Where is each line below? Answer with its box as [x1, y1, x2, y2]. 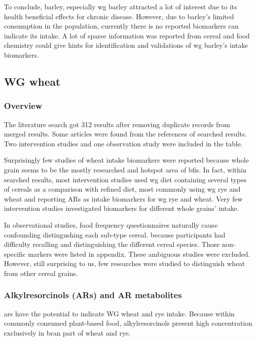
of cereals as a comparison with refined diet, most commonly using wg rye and [4, 184, 241, 194]
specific [4, 248, 26, 259]
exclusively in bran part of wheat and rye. [4, 327, 131, 338]
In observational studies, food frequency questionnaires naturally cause [4, 219, 218, 230]
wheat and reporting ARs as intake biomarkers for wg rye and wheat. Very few [4, 193, 243, 204]
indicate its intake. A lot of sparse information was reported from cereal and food [4, 30, 250, 40]
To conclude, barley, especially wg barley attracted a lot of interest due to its [4, 1, 237, 11]
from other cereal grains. [4, 268, 78, 278]
